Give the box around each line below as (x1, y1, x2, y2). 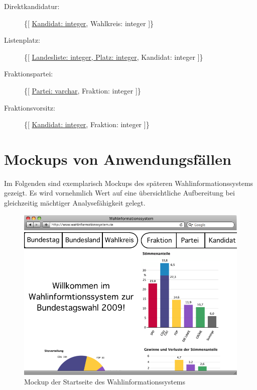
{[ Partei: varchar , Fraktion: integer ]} (24, 85, 141, 95)
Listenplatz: (4, 35, 40, 45)
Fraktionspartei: (4, 68, 53, 79)
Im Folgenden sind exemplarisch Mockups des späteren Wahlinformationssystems (4, 177, 253, 188)
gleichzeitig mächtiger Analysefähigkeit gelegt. (4, 198, 146, 208)
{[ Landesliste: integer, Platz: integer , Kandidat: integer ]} (24, 51, 203, 62)
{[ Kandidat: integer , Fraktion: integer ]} (24, 119, 150, 130)
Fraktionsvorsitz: (4, 102, 55, 113)
